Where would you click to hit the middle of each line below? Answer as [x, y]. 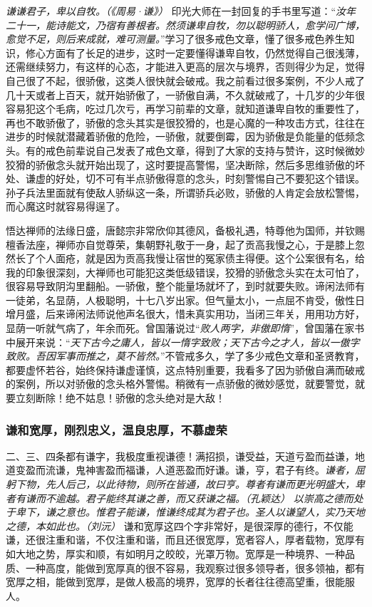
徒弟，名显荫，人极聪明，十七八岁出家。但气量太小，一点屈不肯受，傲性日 [190, 300]
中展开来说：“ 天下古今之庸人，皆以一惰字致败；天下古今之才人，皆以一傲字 [183, 342]
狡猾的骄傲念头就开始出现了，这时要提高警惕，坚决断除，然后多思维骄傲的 [180, 164]
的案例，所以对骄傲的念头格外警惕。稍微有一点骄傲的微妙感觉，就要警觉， [180, 384]
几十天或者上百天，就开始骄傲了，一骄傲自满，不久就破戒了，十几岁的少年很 [185, 94]
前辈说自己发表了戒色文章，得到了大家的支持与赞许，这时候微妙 [215, 150]
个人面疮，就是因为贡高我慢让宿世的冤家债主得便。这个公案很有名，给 [200, 258]
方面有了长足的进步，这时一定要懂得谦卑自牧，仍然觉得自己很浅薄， [205, 52]
